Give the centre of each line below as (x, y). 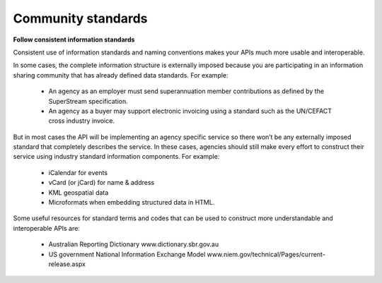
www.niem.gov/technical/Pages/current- (266, 254)
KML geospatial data (79, 192)
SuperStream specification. (88, 101)
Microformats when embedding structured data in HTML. (132, 203)
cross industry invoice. (81, 121)
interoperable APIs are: (47, 228)
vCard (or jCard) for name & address (102, 183)
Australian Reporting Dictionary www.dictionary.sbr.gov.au (134, 244)
